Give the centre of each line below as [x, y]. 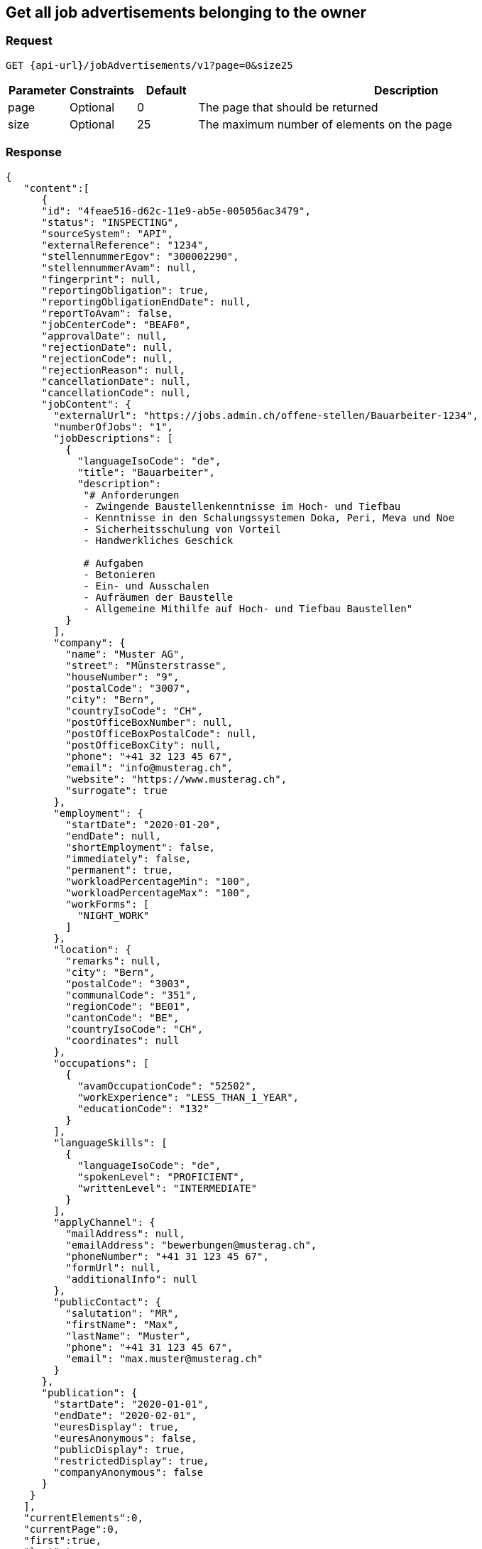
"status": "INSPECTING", [110, 222]
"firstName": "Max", [122, 1324]
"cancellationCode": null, [116, 392]
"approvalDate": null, [104, 336]
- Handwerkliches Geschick [158, 540]
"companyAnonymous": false [128, 1472]
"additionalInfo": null [131, 1279]
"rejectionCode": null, [108, 358]
